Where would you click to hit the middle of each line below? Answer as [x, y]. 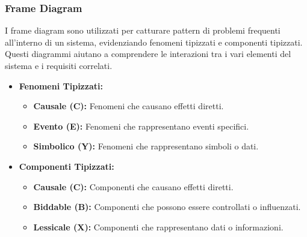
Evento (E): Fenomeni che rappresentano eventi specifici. [141, 126]
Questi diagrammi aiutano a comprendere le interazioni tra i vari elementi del [148, 54]
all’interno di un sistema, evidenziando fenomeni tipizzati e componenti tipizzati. [154, 42]
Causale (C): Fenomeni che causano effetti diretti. [129, 106]
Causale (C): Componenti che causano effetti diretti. [133, 186]
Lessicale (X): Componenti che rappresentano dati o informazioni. [158, 226]
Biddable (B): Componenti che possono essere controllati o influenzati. [167, 207]
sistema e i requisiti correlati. [59, 65]
